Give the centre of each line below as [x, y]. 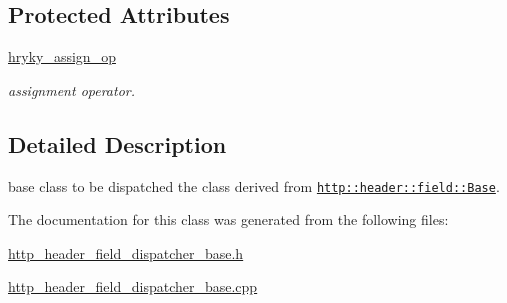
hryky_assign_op [62, 56]
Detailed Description [117, 143]
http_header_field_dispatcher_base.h [126, 252]
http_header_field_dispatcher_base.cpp [133, 286]
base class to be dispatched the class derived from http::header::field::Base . [254, 185]
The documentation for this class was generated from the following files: [228, 219]
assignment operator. [72, 89]
